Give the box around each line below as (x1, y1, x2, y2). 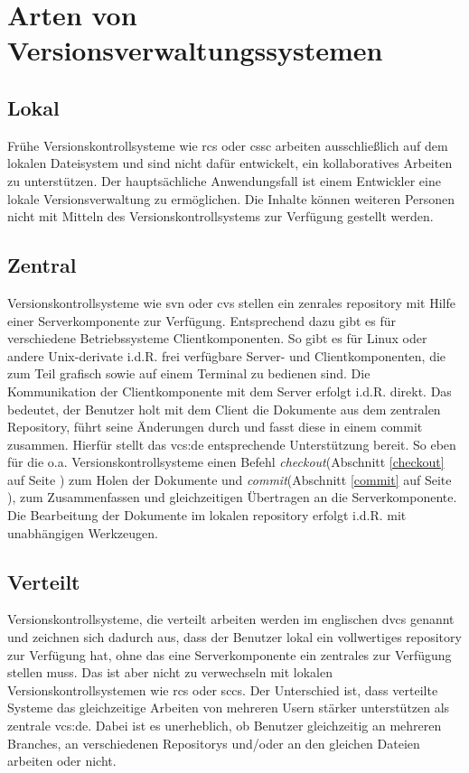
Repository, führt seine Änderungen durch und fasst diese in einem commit (7, 417, 423, 436)
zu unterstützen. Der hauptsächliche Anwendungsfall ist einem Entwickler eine (7, 171, 441, 190)
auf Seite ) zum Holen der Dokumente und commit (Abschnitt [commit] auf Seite (7, 470, 452, 489)
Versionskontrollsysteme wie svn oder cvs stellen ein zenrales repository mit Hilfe (7, 293, 455, 312)
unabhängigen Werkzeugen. (7, 523, 158, 542)
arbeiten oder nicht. (7, 751, 117, 770)
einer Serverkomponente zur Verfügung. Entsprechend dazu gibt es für (7, 311, 396, 330)
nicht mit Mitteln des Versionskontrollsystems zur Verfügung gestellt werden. (7, 207, 434, 226)
